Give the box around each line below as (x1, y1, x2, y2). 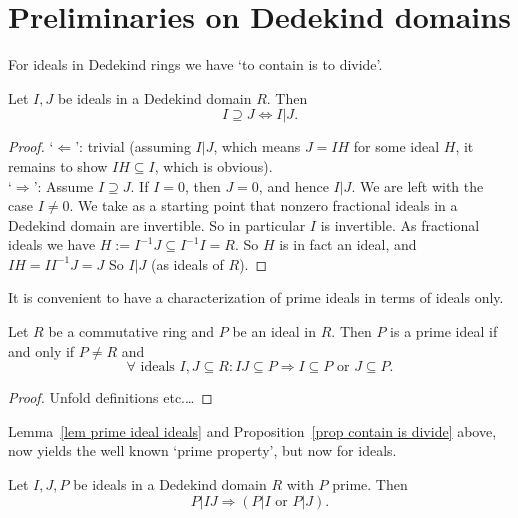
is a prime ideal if (390, 321, 498, 342)
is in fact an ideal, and (279, 234, 417, 255)
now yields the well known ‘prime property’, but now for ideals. (8, 440, 397, 461)
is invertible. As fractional (320, 214, 480, 235)
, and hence (258, 175, 329, 196)
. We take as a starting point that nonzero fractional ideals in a (69, 195, 458, 216)
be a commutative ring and (48, 321, 215, 342)
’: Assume (33, 175, 94, 196)
